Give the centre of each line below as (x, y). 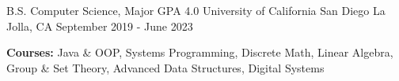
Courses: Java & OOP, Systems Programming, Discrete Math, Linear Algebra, (200, 52)
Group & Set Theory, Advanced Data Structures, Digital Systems (165, 67)
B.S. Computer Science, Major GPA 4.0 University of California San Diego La (196, 10)
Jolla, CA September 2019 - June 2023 (100, 26)
